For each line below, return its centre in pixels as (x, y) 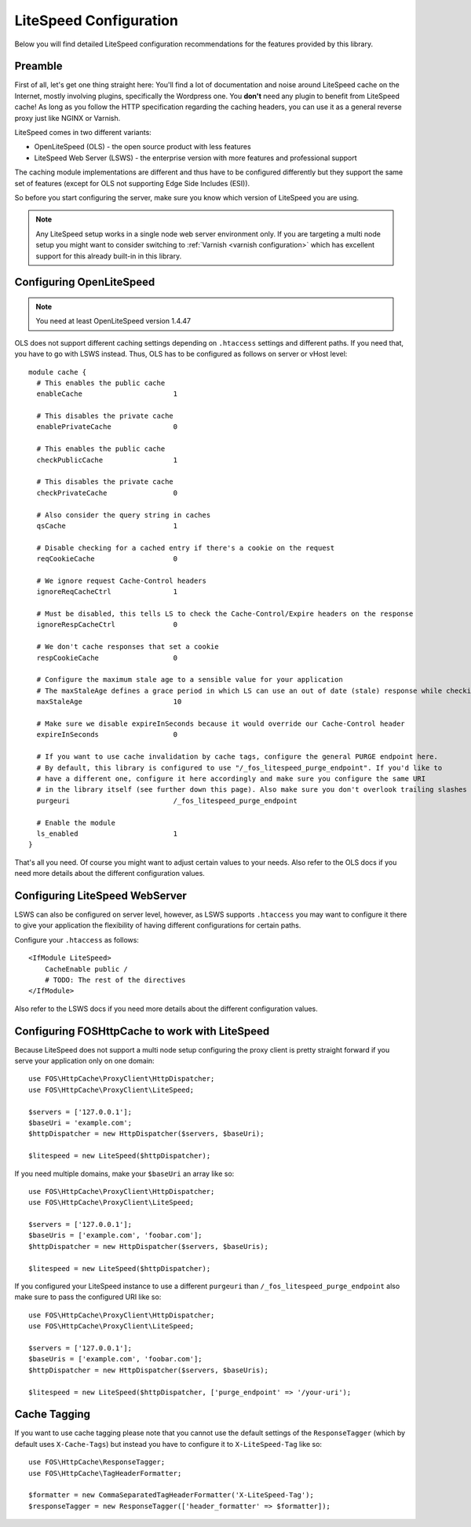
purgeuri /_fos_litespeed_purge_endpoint (167, 800)
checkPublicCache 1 (107, 460)
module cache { (58, 372)
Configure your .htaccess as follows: (77, 939)
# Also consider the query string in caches (124, 515)
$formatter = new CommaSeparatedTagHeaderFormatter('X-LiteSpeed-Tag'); (171, 1495)
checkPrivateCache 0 (107, 493)
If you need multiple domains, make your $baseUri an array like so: (124, 1174)
